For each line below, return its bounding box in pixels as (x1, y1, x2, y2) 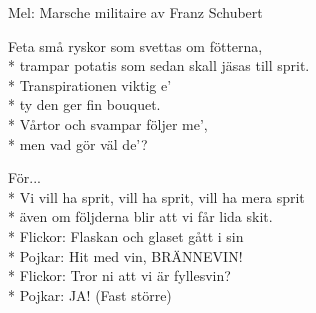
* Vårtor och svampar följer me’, (8, 113, 208, 134)
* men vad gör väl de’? (8, 133, 148, 154)
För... (8, 167, 42, 188)
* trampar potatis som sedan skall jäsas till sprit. (8, 55, 310, 76)
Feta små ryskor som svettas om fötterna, (8, 35, 263, 56)
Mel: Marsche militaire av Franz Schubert (8, 2, 263, 22)
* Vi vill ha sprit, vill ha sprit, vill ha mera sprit (8, 186, 305, 207)
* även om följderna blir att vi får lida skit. (8, 206, 273, 227)
